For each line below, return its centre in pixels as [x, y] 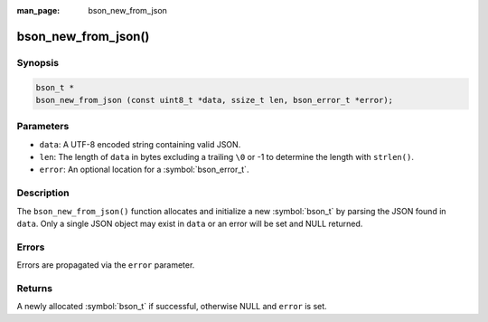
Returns [35, 288]
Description [43, 193]
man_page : [38, 10]
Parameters [43, 127]
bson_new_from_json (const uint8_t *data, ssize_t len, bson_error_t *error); [214, 100]
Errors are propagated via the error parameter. [106, 265]
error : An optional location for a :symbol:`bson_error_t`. [144, 170]
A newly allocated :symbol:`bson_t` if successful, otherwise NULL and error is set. [172, 307]
